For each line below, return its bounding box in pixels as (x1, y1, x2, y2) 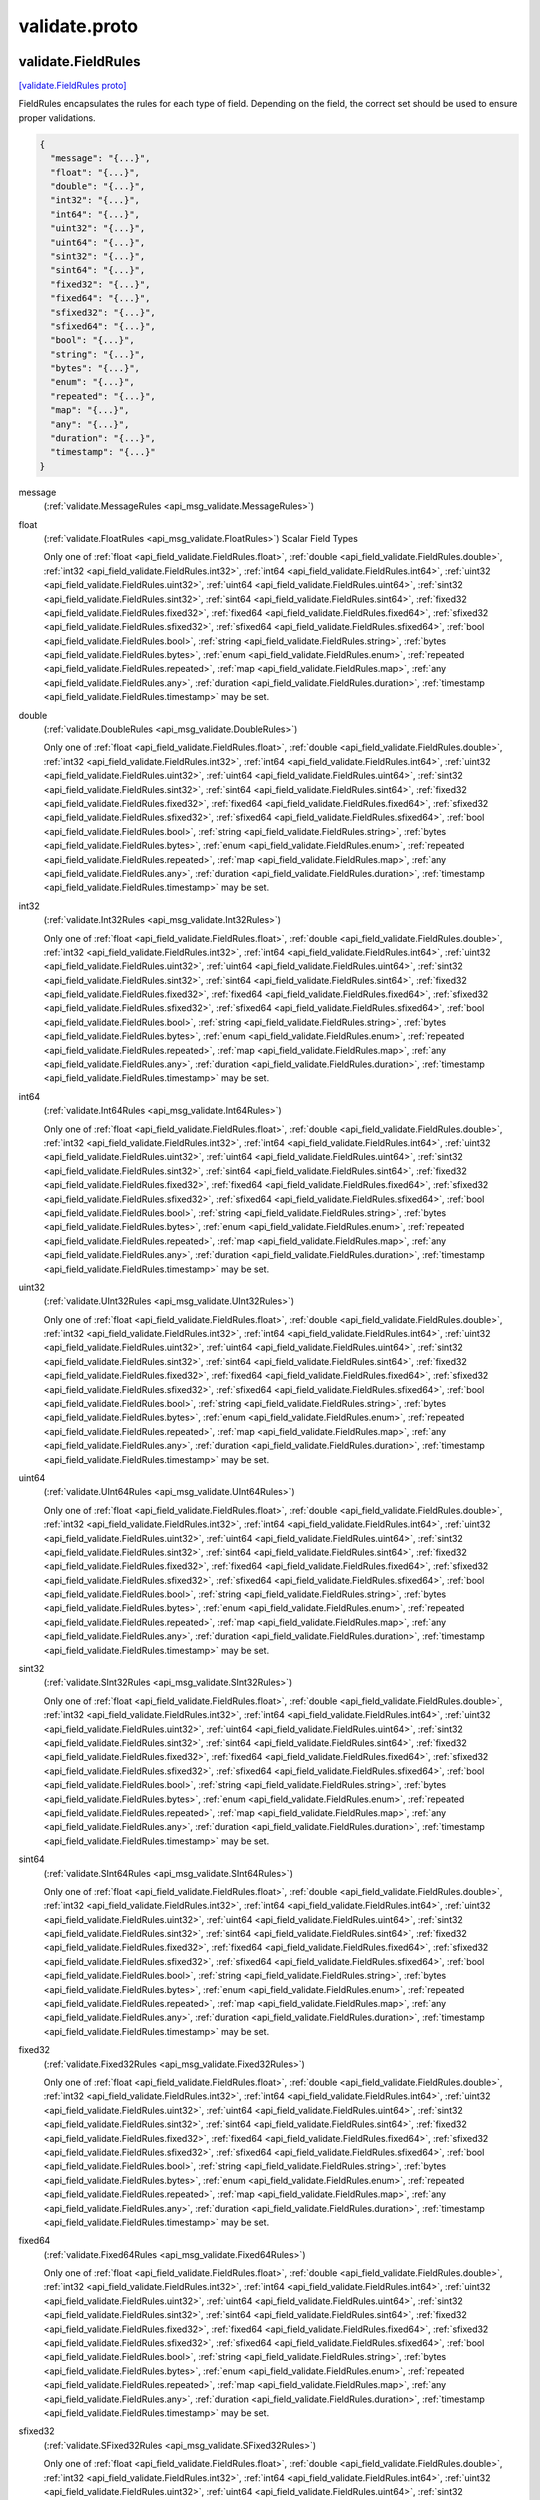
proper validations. (18, 111, 96, 124)
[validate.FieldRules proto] (18, 80, 127, 92)
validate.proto (18, 15, 139, 37)
